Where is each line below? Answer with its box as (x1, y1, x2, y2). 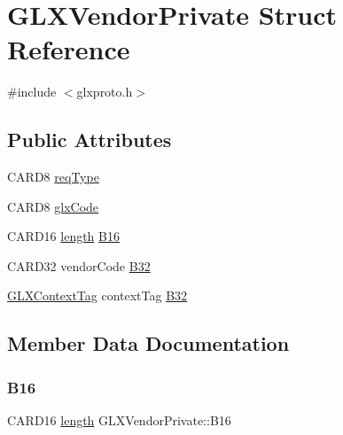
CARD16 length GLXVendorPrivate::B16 (7, 411, 231, 430)
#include (7, 82, 57, 101)
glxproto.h (76, 82, 133, 101)
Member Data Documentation (7, 330, 290, 357)
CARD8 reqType (7, 167, 99, 186)
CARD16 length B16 (7, 227, 120, 245)
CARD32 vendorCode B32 (7, 256, 151, 275)
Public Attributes (7, 126, 172, 153)
